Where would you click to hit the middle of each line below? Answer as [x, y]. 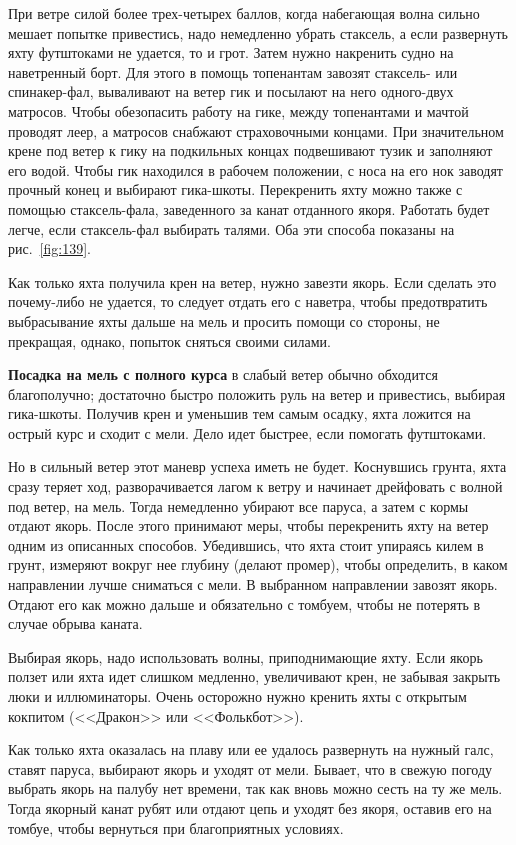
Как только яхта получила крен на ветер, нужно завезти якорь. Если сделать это [252, 281]
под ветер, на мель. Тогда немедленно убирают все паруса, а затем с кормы [238, 505]
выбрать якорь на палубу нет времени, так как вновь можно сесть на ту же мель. [255, 788]
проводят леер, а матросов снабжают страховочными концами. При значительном [256, 130]
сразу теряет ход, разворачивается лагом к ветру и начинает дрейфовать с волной [255, 486]
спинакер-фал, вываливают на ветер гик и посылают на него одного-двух [231, 91]
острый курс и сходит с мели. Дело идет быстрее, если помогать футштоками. [247, 432]
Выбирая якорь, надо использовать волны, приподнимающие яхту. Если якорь [245, 656]
